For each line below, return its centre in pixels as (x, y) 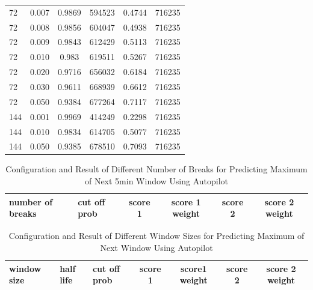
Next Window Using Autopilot (156, 247)
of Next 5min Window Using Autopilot (156, 181)
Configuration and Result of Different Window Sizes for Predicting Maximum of (156, 236)
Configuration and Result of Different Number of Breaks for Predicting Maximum (156, 169)
